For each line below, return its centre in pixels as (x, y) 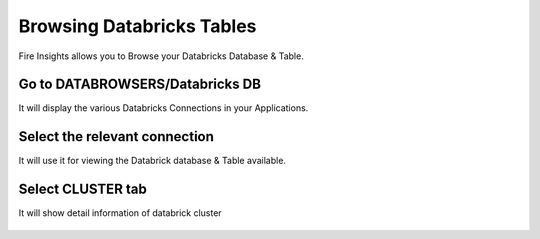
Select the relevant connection (116, 136)
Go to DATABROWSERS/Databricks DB (140, 84)
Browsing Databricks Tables (137, 26)
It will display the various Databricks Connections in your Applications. (163, 108)
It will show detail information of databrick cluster (120, 213)
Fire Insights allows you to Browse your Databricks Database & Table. (161, 56)
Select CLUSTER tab (82, 189)
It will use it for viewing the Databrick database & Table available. (152, 161)
